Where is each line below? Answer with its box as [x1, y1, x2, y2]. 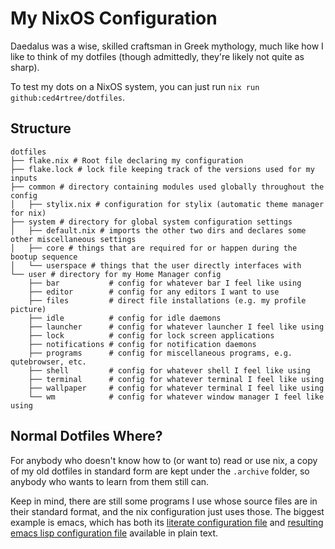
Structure [10, 120, 72, 137]
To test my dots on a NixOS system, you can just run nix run [10, 80, 260, 92]
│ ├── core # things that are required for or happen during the [10, 243, 298, 253]
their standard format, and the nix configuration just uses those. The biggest [10, 505, 325, 517]
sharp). [10, 61, 40, 73]
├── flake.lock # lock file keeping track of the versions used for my [10, 164, 315, 174]
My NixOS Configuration [10, 7, 218, 30]
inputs [10, 173, 38, 183]
